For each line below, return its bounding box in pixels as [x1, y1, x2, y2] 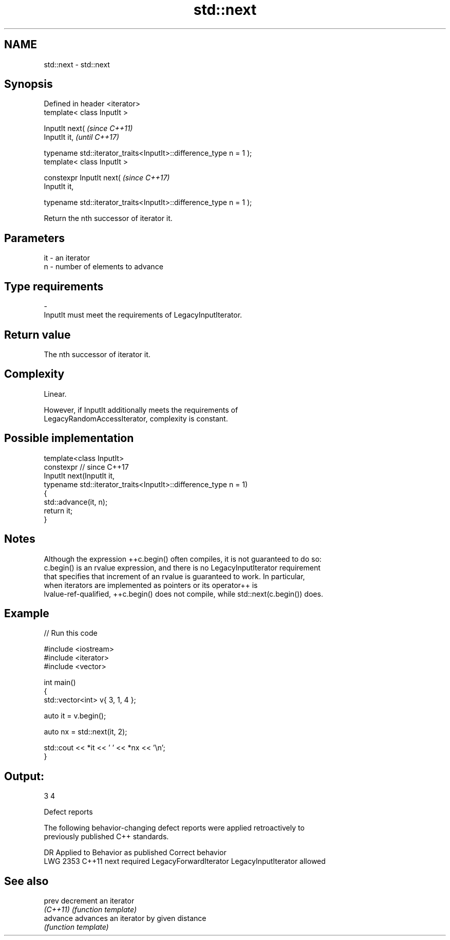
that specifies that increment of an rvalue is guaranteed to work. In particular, [44, 572, 305, 581]
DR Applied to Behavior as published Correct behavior [44, 848, 227, 857]
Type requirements [4, 280, 104, 293]
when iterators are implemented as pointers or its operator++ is [44, 580, 258, 589]
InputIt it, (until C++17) [44, 133, 119, 142]
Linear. [44, 389, 67, 398]
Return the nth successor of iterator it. [44, 214, 173, 223]
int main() [44, 678, 76, 687]
